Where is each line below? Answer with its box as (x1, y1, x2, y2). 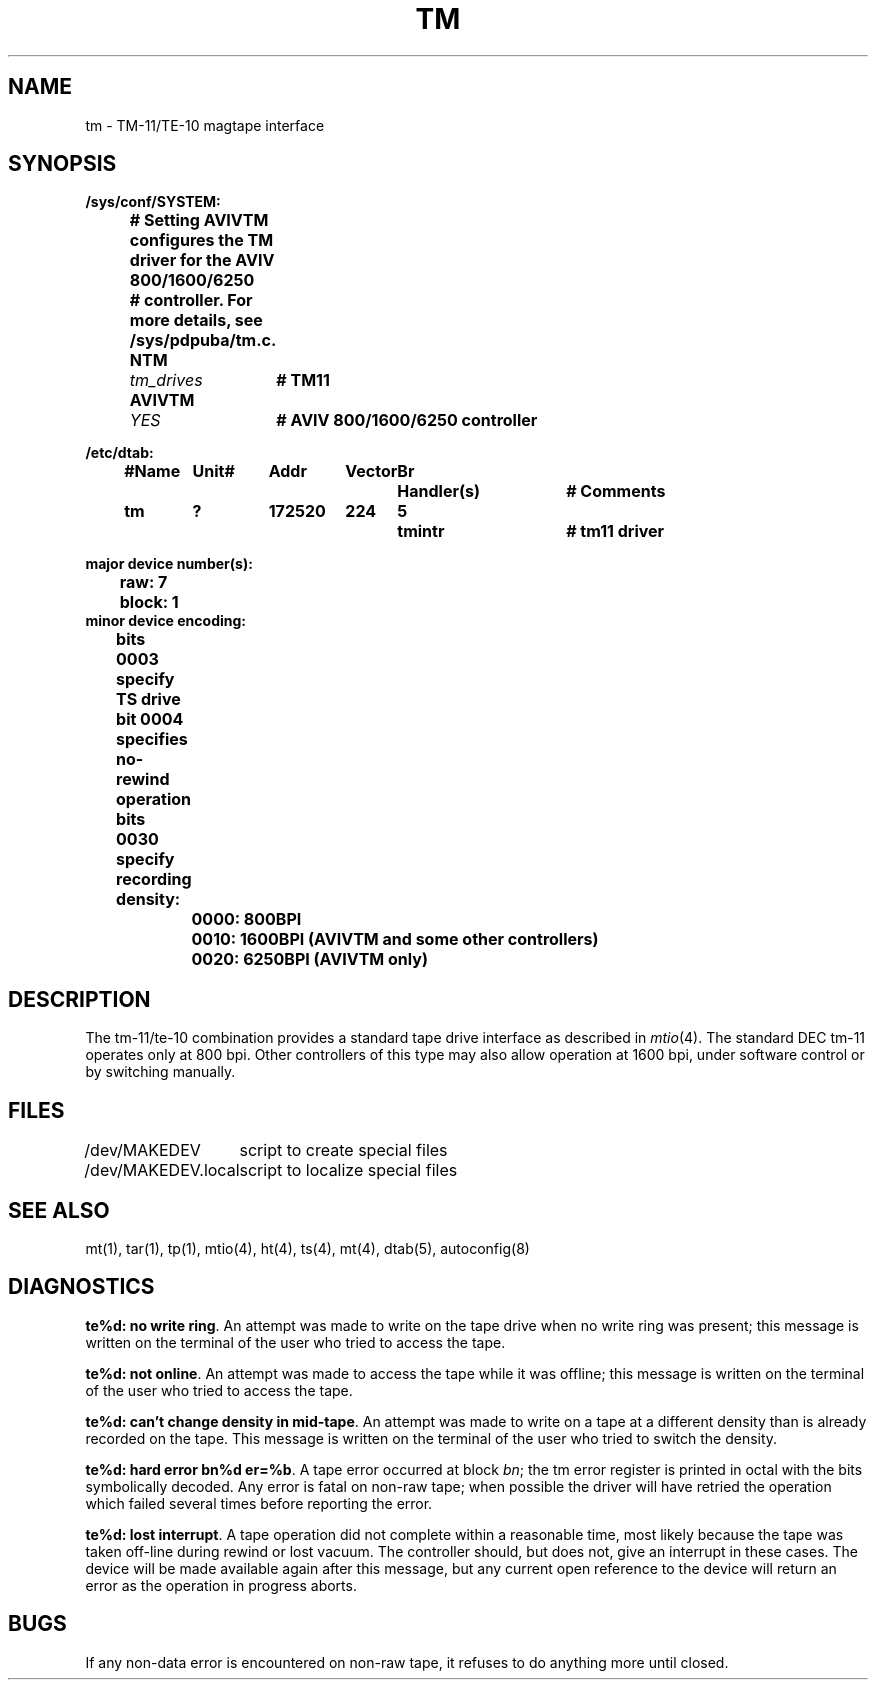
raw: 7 (119, 572, 168, 593)
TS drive (116, 689, 181, 710)
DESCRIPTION (8, 986, 151, 1012)
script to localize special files (239, 1160, 458, 1181)
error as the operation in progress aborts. (85, 1576, 357, 1594)
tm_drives (129, 370, 203, 391)
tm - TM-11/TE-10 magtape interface (85, 116, 325, 134)
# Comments (566, 481, 666, 502)
